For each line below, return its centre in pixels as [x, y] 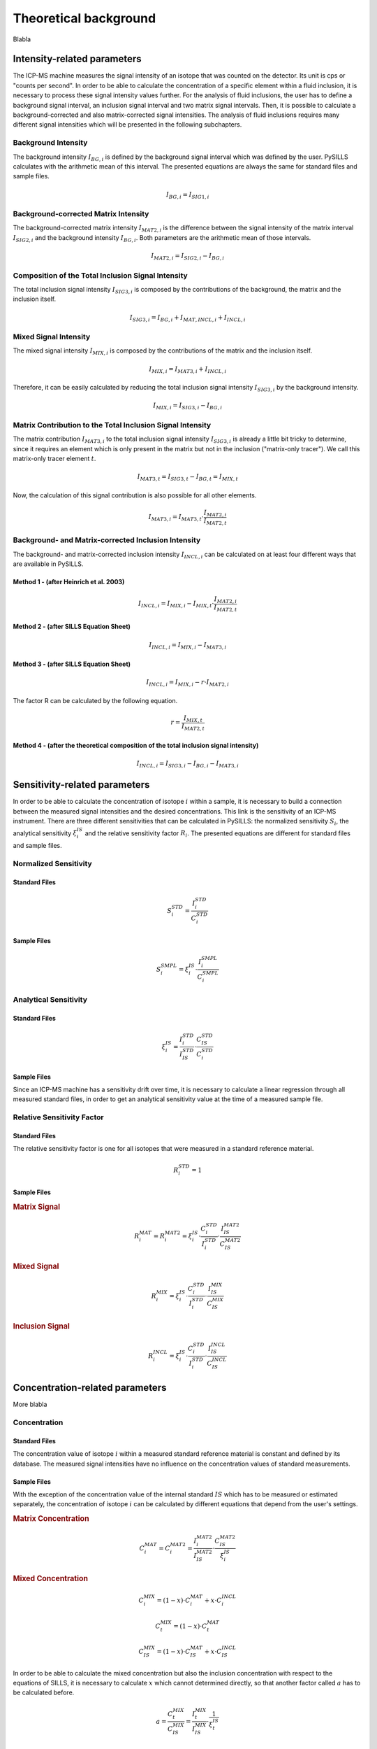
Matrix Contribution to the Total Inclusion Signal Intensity [112, 425]
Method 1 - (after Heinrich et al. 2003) [69, 582]
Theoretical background [84, 18]
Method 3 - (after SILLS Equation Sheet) [72, 664]
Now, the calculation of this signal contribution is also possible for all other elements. [135, 495]
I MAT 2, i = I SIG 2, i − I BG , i [188, 257]
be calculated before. [44, 1692]
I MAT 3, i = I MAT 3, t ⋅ [176, 518]
